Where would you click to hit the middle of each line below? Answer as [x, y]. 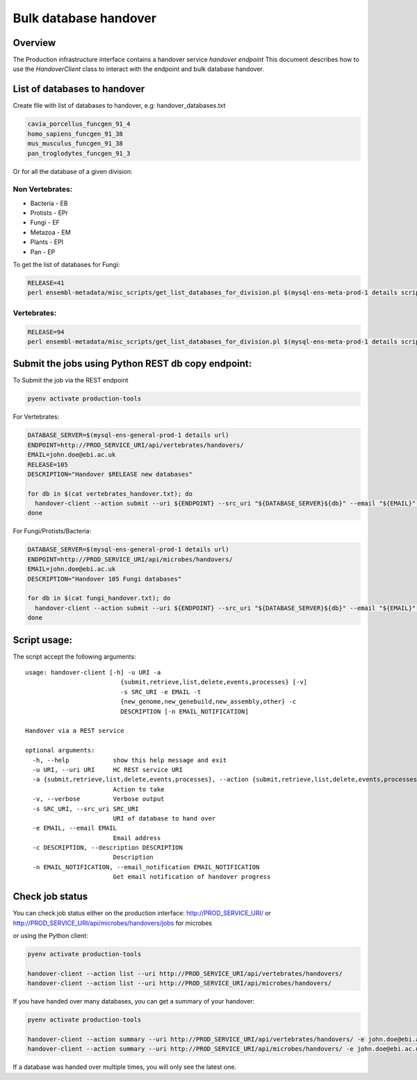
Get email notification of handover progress [192, 877]
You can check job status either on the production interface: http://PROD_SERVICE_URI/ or [142, 913]
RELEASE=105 [48, 465]
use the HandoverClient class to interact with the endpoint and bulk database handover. [138, 69]
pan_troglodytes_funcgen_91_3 [79, 153]
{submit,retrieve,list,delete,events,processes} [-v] [214, 682]
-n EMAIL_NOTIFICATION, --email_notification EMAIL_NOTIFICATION [146, 867]
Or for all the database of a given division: [73, 171]
